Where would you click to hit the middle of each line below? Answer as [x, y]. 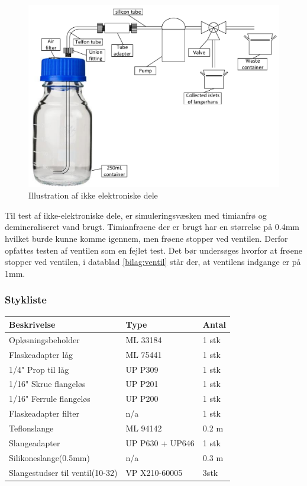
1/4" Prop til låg [39, 369]
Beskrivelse [32, 324]
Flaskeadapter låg [41, 354]
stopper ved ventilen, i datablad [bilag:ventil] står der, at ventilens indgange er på [153, 262]
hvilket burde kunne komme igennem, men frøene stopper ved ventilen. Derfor [146, 239]
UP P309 [142, 369]
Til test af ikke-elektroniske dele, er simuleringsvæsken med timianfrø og [136, 215]
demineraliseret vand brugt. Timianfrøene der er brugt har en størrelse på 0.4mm [152, 227]
